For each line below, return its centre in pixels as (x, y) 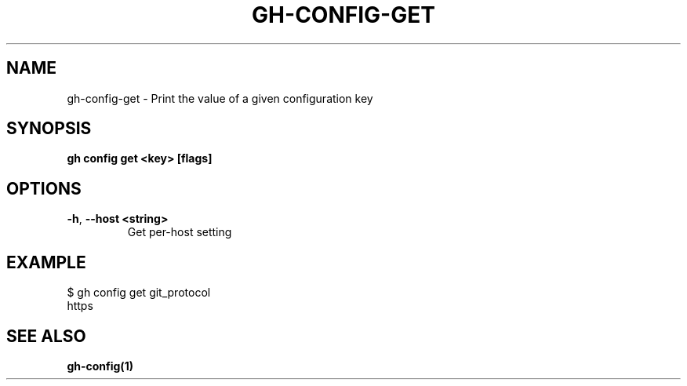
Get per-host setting (180, 232)
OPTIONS (44, 188)
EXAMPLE (46, 262)
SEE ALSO (46, 336)
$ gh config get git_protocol (139, 293)
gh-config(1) (100, 366)
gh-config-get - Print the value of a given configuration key (220, 98)
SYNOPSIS (49, 129)
